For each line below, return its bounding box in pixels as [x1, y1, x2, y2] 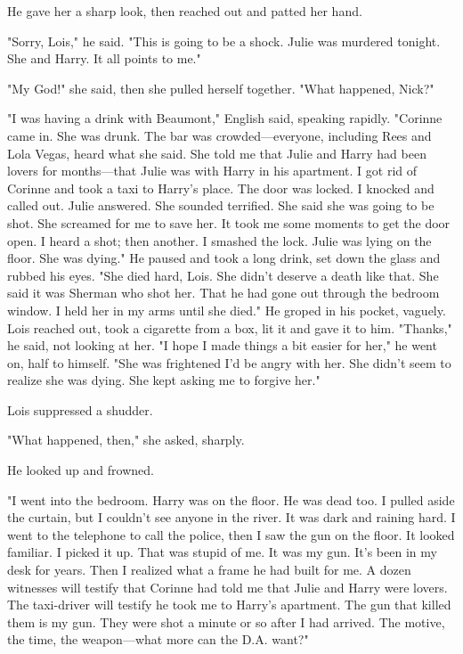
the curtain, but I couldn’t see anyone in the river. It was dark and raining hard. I [7, 508, 456, 527]
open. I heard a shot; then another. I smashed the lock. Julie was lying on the [7, 231, 432, 249]
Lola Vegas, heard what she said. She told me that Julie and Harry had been [7, 143, 426, 162]
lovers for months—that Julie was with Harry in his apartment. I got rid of [7, 161, 418, 180]
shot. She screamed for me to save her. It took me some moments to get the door [7, 213, 451, 232]
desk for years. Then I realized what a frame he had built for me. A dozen [7, 560, 411, 579]
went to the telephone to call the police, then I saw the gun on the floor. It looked [7, 525, 455, 544]
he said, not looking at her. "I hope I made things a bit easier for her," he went [7, 336, 437, 355]
